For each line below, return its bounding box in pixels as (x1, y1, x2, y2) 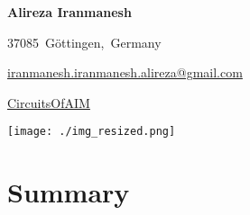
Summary (7, 174, 130, 211)
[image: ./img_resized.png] (7, 125, 176, 139)
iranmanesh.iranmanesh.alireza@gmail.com (7, 63, 243, 82)
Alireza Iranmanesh (7, 3, 132, 21)
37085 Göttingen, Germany (7, 32, 162, 51)
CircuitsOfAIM (7, 93, 90, 112)
